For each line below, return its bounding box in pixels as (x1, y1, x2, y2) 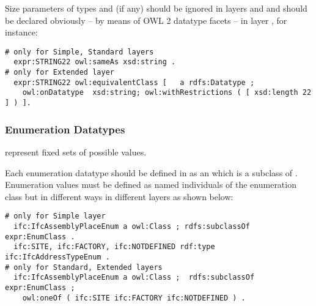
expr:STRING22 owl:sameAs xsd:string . (13, 58, 176, 67)
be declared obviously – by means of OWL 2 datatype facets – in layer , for (5, 13, 287, 26)
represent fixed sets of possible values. (5, 145, 147, 158)
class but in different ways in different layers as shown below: (5, 190, 233, 203)
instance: (5, 26, 38, 39)
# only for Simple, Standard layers (5, 47, 154, 56)
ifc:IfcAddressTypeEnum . (5, 252, 110, 261)
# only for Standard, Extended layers (5, 263, 163, 272)
